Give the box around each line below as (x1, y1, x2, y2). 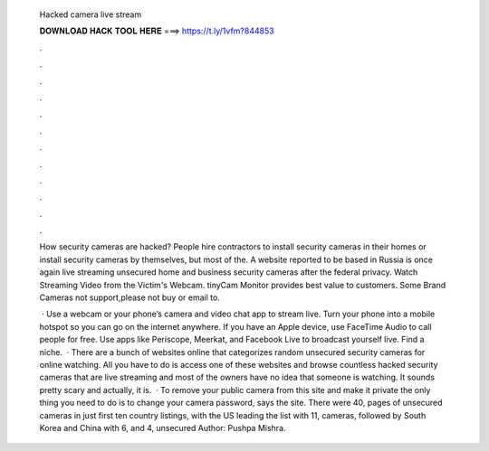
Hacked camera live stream (39, 9, 142, 20)
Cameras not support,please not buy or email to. (39, 292, 221, 303)
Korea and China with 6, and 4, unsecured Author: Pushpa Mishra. (39, 422, 286, 433)
